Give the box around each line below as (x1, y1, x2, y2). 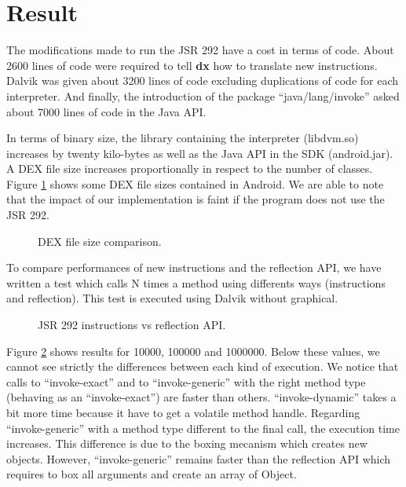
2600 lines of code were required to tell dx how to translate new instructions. (6, 57, 378, 73)
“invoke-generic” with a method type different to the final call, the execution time (6, 419, 400, 436)
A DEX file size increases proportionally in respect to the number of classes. (6, 160, 373, 177)
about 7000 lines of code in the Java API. (6, 103, 207, 119)
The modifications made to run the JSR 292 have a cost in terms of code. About (6, 42, 394, 58)
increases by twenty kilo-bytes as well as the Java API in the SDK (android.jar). (6, 145, 393, 161)
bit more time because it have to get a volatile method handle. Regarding (6, 405, 360, 420)
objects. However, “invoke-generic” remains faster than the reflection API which (6, 450, 391, 467)
